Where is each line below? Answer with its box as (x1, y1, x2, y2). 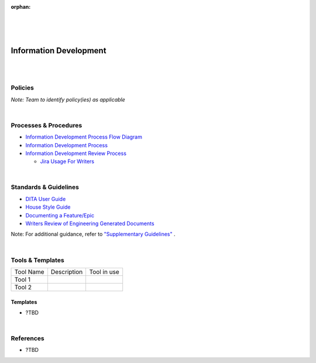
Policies (11, 84, 35, 92)
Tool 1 (14, 275, 30, 284)
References (11, 334, 44, 343)
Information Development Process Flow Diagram (25, 133, 143, 140)
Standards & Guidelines (11, 183, 79, 191)
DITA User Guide (25, 195, 66, 202)
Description (50, 268, 83, 276)
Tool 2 (14, 283, 32, 291)
